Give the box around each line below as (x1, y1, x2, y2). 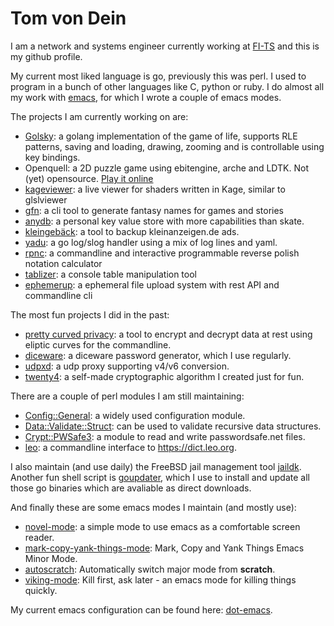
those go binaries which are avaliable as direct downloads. (10, 482, 252, 494)
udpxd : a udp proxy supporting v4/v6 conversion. (24, 360, 230, 372)
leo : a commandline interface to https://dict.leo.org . (24, 441, 237, 453)
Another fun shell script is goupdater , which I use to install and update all (10, 471, 310, 483)
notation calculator (24, 257, 103, 269)
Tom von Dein (10, 7, 127, 30)
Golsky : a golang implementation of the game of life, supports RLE (24, 130, 298, 142)
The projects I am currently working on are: (10, 110, 189, 122)
